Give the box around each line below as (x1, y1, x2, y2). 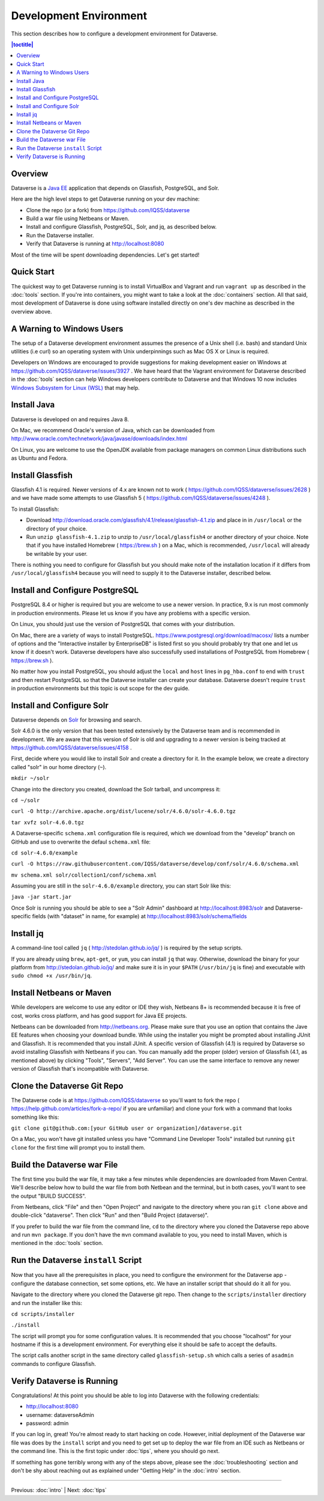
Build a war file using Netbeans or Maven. (26, 215, 130, 222)
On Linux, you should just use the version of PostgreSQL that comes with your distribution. (11, 621, 235, 628)
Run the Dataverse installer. (26, 231, 94, 239)
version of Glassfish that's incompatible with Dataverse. (11, 1065, 149, 1072)
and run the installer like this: (11, 1299, 82, 1306)
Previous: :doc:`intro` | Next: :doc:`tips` (11, 1487, 107, 1494)
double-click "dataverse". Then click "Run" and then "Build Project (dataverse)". (11, 1211, 209, 1219)
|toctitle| (11, 41, 34, 48)
